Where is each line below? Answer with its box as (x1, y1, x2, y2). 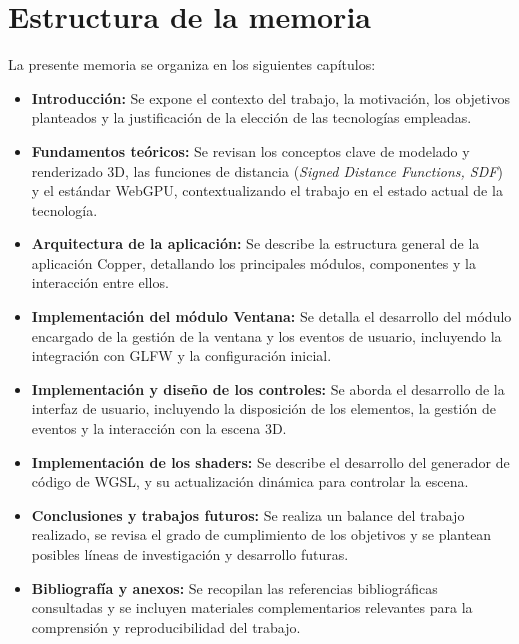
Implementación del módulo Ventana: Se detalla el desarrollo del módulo (31, 306, 512, 327)
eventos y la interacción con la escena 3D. (31, 418, 287, 439)
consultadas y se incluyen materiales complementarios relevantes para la (31, 597, 473, 618)
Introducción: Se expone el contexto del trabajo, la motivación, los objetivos (31, 87, 510, 108)
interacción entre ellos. (31, 272, 169, 293)
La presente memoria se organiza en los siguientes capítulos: (8, 54, 376, 75)
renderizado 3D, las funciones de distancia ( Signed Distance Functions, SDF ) (31, 160, 503, 181)
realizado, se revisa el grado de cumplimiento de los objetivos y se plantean (31, 524, 492, 545)
